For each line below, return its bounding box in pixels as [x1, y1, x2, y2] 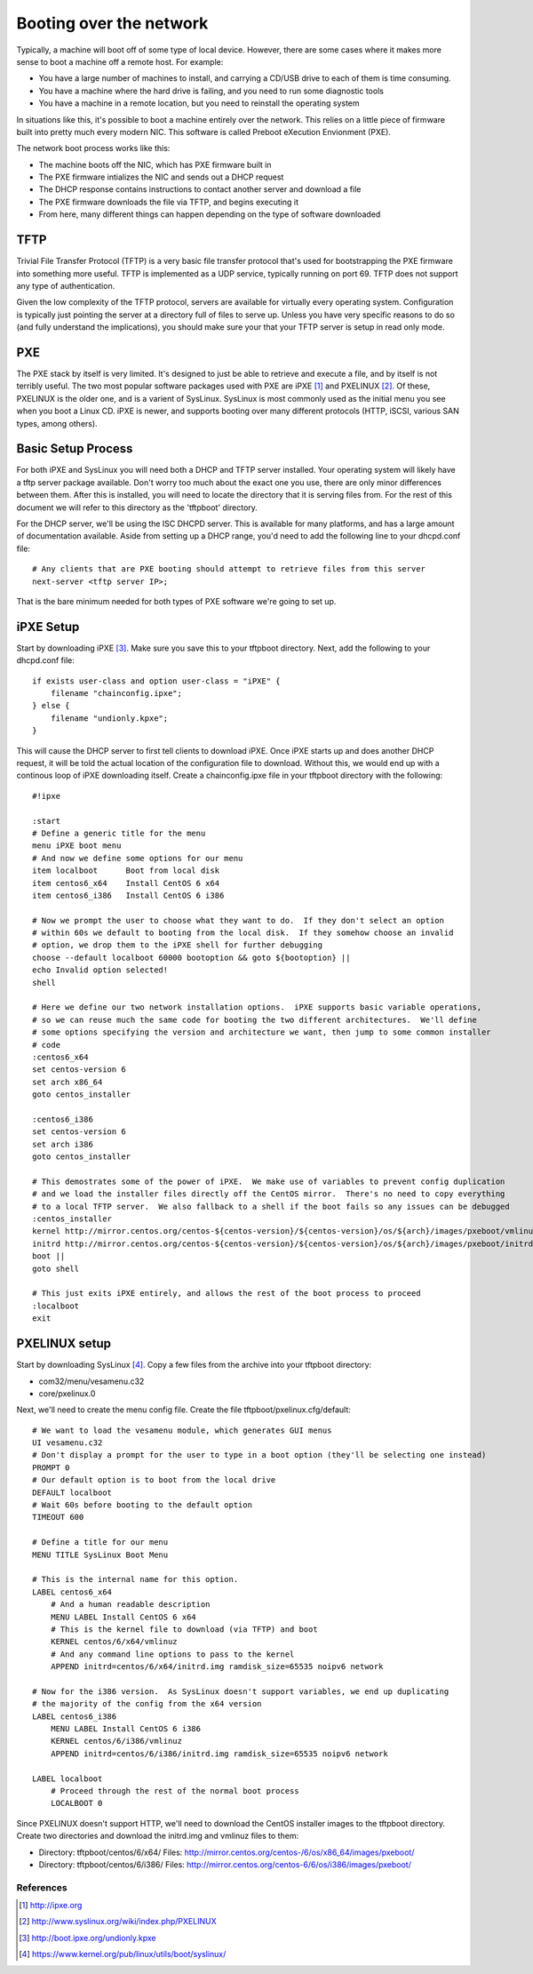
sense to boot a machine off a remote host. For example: [16, 56, 224, 67]
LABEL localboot [32, 1773, 103, 1784]
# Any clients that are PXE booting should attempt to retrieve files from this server [32, 564, 426, 574]
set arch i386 [32, 1139, 93, 1149]
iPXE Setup [16, 619, 80, 635]
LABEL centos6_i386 [32, 1711, 117, 1722]
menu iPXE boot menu [32, 841, 122, 851]
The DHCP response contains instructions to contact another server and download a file [38, 184, 362, 195]
